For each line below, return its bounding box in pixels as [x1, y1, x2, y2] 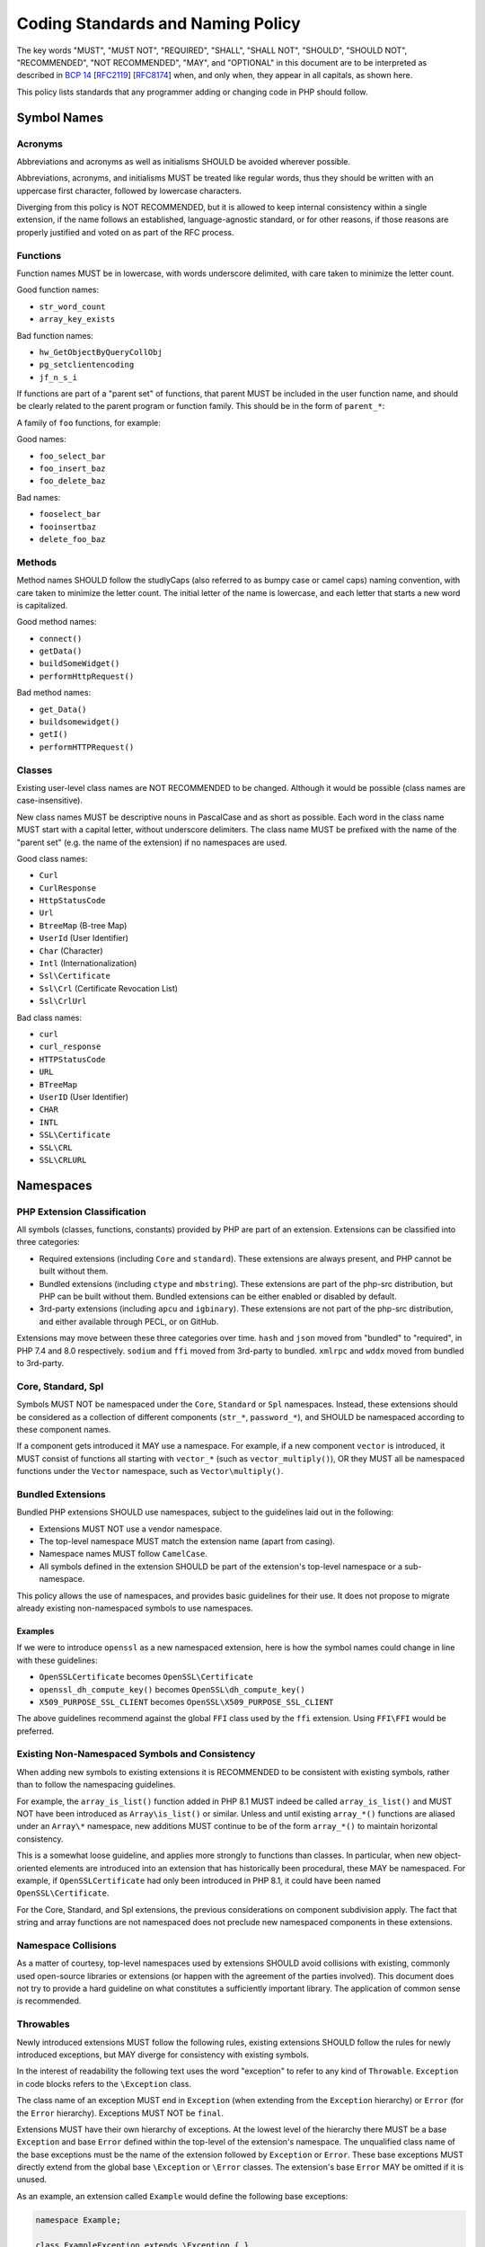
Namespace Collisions [16, 1939, 117, 1951]
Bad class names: [16, 1012, 83, 1023]
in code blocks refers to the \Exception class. [16, 2078, 192, 2089]
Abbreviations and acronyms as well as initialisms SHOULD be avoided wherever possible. [16, 155, 350, 166]
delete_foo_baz [39, 535, 107, 544]
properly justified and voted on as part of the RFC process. [16, 226, 234, 237]
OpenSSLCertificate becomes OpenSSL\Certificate [39, 1672, 253, 1683]
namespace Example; [35, 2215, 121, 2225]
